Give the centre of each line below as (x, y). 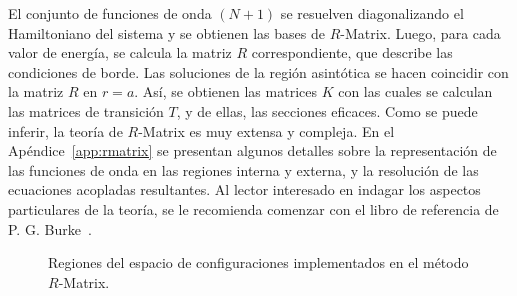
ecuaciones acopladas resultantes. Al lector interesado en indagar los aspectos (244, 189)
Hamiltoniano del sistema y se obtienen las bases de (166, 32)
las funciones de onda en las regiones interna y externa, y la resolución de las (243, 169)
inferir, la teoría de (65, 130)
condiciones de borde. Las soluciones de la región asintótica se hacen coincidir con (258, 71)
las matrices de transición (86, 110)
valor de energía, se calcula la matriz (120, 52)
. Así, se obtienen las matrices (225, 91)
